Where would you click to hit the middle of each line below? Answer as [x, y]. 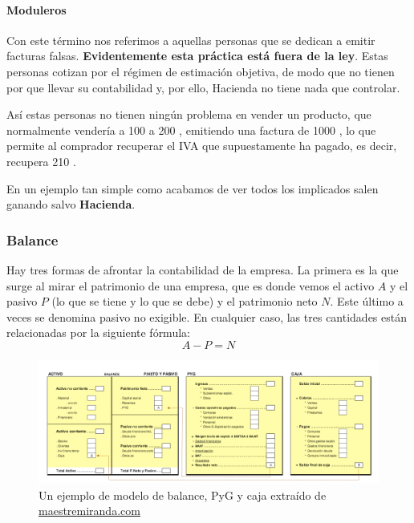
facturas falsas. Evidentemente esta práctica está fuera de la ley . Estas [197, 56]
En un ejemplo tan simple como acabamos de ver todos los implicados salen [193, 188]
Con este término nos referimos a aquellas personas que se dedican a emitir [191, 40]
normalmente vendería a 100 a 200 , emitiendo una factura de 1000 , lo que [191, 130]
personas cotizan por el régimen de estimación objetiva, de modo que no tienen [201, 71]
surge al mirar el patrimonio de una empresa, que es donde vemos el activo [191, 285]
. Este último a [367, 301]
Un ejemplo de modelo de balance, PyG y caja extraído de [183, 495]
